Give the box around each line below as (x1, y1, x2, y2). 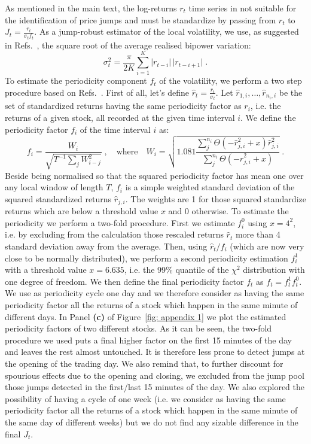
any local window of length (5, 181, 103, 193)
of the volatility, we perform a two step (159, 74, 302, 87)
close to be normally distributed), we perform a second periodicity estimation (5, 251, 288, 264)
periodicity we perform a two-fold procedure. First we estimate (5, 216, 235, 229)
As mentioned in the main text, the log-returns (5, 2, 177, 14)
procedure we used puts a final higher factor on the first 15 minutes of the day (5, 333, 292, 346)
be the (279, 86, 303, 98)
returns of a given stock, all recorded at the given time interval (5, 111, 235, 124)
